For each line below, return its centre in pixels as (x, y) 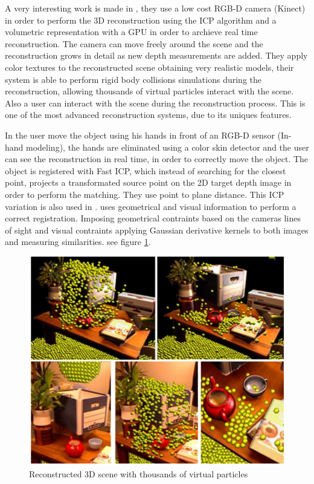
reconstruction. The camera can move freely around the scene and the (134, 43)
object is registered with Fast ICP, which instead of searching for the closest (146, 170)
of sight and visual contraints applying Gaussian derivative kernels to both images (157, 230)
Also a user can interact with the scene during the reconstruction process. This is (155, 103)
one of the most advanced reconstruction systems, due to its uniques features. (148, 115)
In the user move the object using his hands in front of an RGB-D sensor (140, 135)
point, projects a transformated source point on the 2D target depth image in (148, 182)
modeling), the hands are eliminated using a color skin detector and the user (168, 147)
